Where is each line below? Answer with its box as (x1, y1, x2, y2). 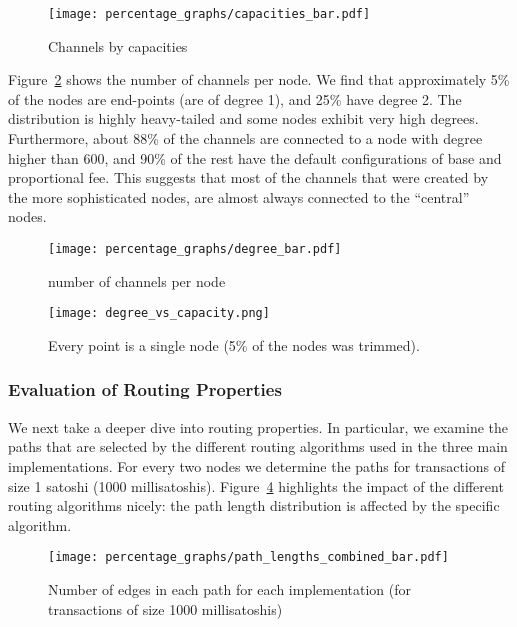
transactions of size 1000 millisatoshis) (48, 598, 283, 619)
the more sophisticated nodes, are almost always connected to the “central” (8, 186, 470, 207)
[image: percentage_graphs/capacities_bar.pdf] (48, 7, 371, 21)
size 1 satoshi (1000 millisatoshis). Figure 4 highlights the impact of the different (8, 475, 504, 496)
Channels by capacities (48, 35, 188, 56)
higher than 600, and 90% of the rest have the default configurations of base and (8, 147, 502, 168)
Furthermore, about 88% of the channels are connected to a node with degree (8, 128, 483, 149)
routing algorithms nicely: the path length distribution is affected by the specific (8, 495, 500, 516)
